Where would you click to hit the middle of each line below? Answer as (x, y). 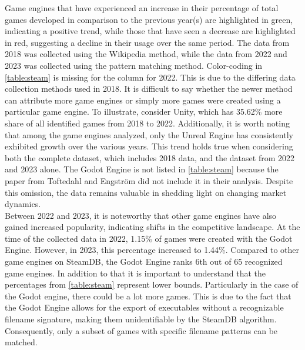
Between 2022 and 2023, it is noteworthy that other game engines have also (141, 215)
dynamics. (23, 204)
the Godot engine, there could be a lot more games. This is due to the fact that (148, 296)
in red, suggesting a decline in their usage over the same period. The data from (147, 42)
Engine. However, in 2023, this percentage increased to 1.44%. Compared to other (152, 250)
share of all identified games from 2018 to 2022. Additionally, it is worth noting (147, 123)
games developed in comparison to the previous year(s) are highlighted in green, (149, 19)
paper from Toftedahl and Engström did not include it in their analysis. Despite (149, 180)
